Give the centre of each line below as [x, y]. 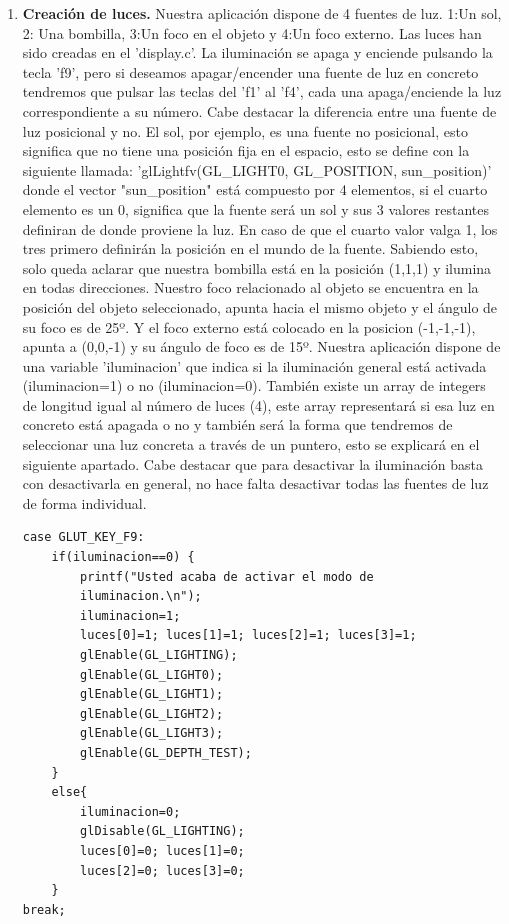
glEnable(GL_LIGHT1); [152, 694]
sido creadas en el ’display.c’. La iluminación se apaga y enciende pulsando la [257, 52]
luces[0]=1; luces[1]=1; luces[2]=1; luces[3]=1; [248, 635]
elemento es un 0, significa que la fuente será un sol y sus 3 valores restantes [256, 208]
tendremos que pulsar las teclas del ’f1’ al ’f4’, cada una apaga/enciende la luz [262, 91]
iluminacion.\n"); [141, 596]
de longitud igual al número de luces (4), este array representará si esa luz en [258, 404]
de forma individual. [84, 502]
